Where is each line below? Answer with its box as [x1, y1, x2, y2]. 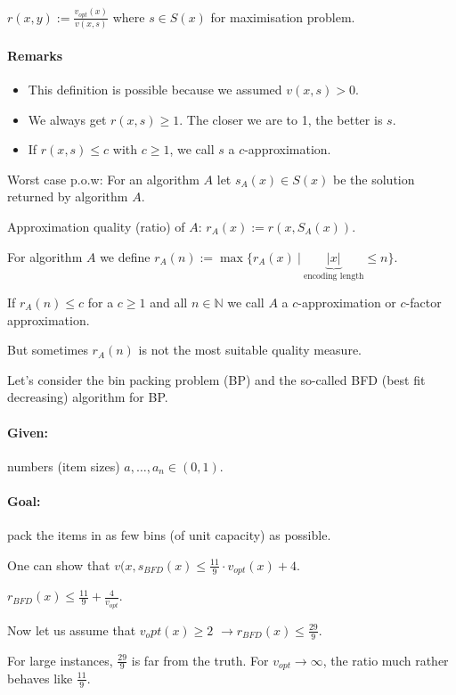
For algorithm [7, 247, 83, 266]
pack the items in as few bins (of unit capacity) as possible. [7, 526, 331, 544]
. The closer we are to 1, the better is [179, 110, 383, 128]
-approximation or [297, 293, 396, 311]
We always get [28, 110, 107, 128]
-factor [405, 293, 442, 311]
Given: [7, 422, 48, 441]
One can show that [7, 555, 110, 574]
